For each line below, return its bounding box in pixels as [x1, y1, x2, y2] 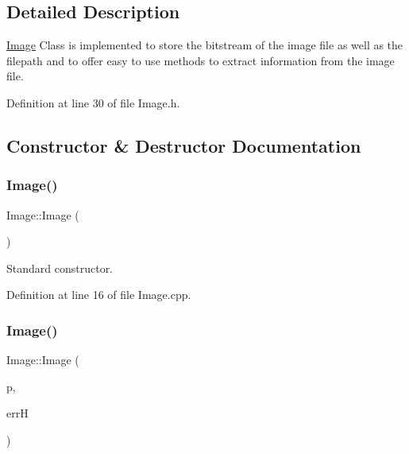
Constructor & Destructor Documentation [6, 133, 361, 157]
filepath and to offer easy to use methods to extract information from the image [6, 52, 395, 68]
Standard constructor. [6, 259, 114, 276]
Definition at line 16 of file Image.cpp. [6, 286, 191, 303]
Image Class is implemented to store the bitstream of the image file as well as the [6, 37, 403, 53]
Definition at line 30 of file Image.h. [6, 94, 180, 111]
